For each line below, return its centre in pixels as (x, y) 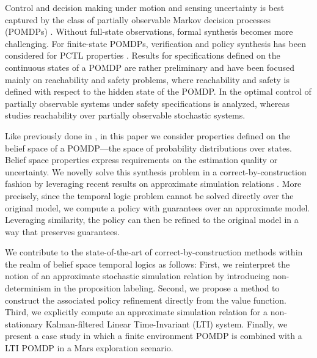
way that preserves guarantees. (62, 231)
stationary (24, 323)
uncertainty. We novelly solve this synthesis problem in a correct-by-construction (156, 171)
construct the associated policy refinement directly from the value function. (146, 300)
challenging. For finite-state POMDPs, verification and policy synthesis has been (155, 43)
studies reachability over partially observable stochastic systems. (125, 115)
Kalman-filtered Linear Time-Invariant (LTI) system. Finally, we (166, 323)
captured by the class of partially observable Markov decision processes (138, 19)
